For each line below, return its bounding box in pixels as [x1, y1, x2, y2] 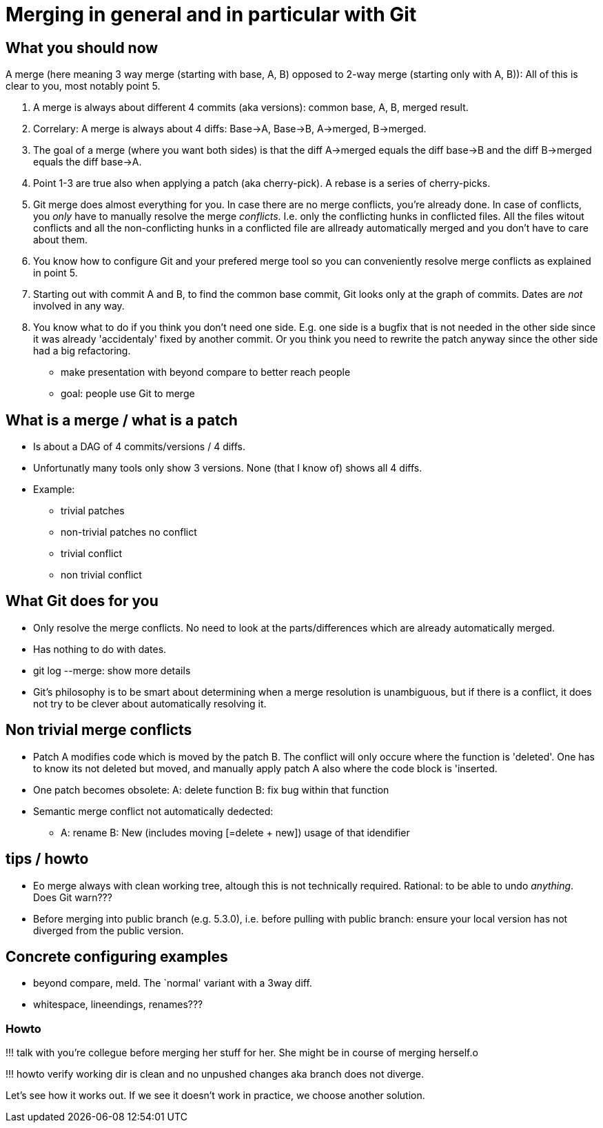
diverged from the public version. [33, 924, 184, 936]
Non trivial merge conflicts [6, 721, 192, 739]
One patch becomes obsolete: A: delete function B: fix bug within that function [33, 783, 389, 796]
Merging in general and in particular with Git [6, 3, 417, 26]
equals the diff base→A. [33, 156, 142, 168]
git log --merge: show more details [33, 664, 191, 676]
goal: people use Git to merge [61, 387, 195, 400]
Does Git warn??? [33, 891, 112, 903]
